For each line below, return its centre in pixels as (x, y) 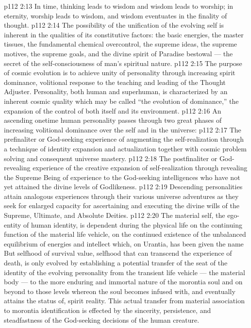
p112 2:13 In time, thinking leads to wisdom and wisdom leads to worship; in (119, 6)
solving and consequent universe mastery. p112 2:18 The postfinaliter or (111, 158)
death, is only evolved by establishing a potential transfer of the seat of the (116, 263)
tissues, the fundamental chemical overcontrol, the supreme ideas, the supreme (121, 44)
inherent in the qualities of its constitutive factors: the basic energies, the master (124, 34)
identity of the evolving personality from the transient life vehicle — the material (125, 272)
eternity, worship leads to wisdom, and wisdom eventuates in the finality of (116, 15)
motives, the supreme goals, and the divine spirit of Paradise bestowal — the (118, 53)
